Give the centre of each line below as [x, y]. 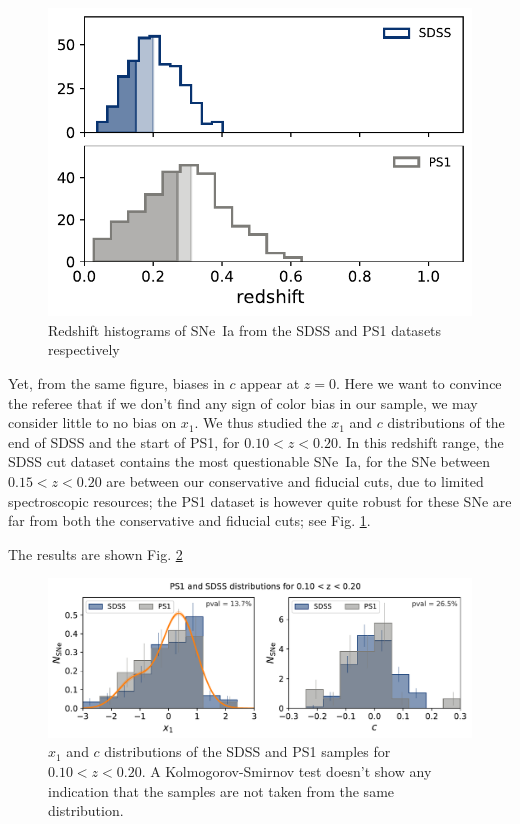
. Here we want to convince [418, 382]
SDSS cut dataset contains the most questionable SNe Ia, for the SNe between [249, 461]
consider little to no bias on [92, 422]
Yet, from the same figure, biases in [116, 382]
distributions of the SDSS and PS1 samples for [247, 751]
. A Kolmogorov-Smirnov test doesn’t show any [286, 770]
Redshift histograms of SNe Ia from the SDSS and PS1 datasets [245, 329]
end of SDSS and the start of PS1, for [124, 441]
